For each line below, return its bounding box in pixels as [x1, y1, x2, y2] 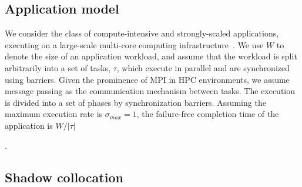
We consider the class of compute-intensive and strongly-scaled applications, [5, 27, 279, 39]
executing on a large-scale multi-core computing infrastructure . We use [5, 38, 264, 51]
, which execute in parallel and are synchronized [116, 61, 290, 74]
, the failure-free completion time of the [136, 108, 279, 120]
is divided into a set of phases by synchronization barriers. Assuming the [5, 96, 266, 108]
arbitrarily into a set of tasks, [5, 61, 111, 74]
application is [5, 119, 53, 131]
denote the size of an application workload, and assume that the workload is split [5, 50, 297, 62]
